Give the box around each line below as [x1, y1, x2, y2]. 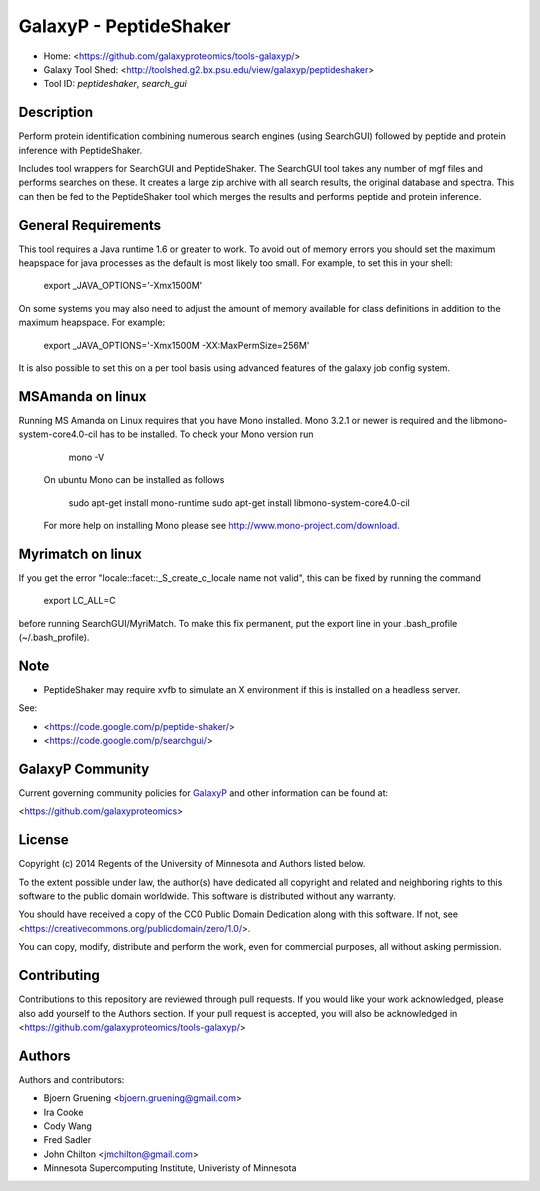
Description [18, 104, 94, 121]
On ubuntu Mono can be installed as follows [43, 474, 225, 486]
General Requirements [18, 216, 162, 234]
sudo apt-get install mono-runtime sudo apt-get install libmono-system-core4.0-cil [68, 496, 410, 509]
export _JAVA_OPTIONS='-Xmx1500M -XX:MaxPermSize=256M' [43, 339, 310, 351]
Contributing [18, 967, 100, 984]
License [18, 831, 69, 849]
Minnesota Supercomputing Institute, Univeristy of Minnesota [43, 1162, 297, 1174]
